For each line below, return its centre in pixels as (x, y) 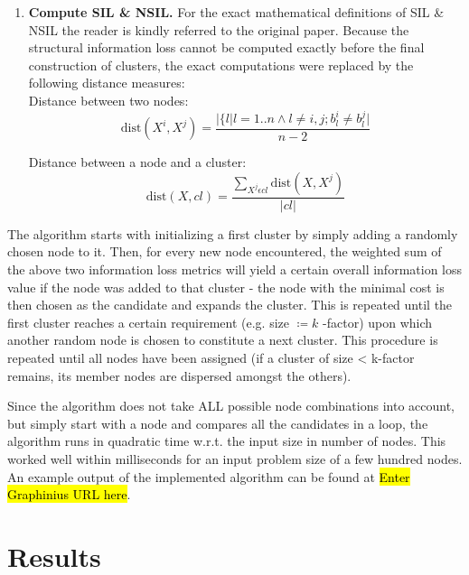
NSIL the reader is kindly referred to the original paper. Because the (219, 29)
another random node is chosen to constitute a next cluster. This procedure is (223, 340)
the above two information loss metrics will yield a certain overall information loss (235, 269)
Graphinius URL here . (69, 494)
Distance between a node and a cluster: (137, 162)
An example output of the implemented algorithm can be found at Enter (209, 476)
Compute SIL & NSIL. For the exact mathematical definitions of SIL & (236, 12)
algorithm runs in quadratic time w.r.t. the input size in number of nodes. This (227, 441)
